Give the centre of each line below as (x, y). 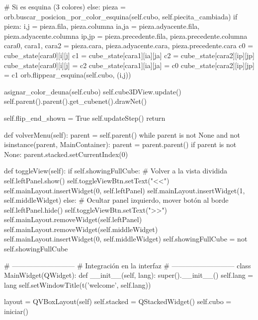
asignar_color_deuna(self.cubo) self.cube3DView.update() (93, 91)
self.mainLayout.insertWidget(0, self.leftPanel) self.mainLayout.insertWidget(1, (125, 190)
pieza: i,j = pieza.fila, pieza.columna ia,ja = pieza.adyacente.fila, (102, 26)
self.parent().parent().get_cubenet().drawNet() (75, 101)
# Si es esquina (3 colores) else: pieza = (65, 6)
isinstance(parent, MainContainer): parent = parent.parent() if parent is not (120, 144)
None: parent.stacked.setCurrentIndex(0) (66, 154)
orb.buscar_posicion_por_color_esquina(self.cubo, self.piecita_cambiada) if (121, 16)
